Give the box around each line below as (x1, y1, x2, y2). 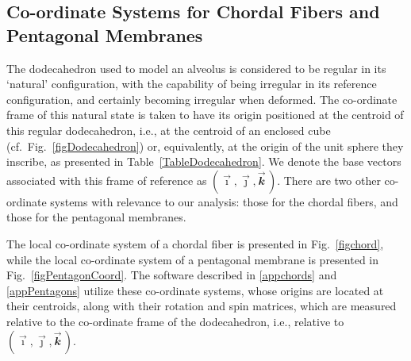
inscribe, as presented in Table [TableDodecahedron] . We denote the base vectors (6, 153, 401, 170)
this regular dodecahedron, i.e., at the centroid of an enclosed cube (6, 121, 331, 138)
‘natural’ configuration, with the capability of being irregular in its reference (6, 75, 377, 92)
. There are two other (277, 171, 381, 188)
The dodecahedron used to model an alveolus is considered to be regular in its (6, 60, 386, 76)
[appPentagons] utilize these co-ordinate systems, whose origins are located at (6, 282, 384, 298)
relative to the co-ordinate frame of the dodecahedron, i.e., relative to (6, 313, 344, 329)
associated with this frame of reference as (6, 171, 207, 188)
